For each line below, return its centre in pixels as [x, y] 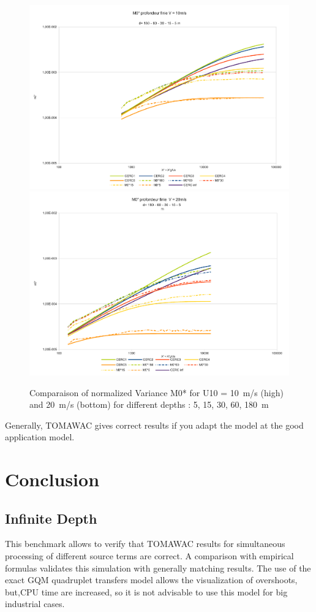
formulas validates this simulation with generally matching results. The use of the [158, 568]
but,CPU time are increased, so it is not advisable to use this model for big [146, 591]
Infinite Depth [51, 518]
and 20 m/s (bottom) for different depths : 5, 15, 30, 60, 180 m [149, 404]
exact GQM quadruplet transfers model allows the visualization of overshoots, [151, 580]
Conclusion [52, 479]
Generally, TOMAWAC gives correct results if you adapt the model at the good [154, 425]
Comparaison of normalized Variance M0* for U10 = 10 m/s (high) [156, 392]
